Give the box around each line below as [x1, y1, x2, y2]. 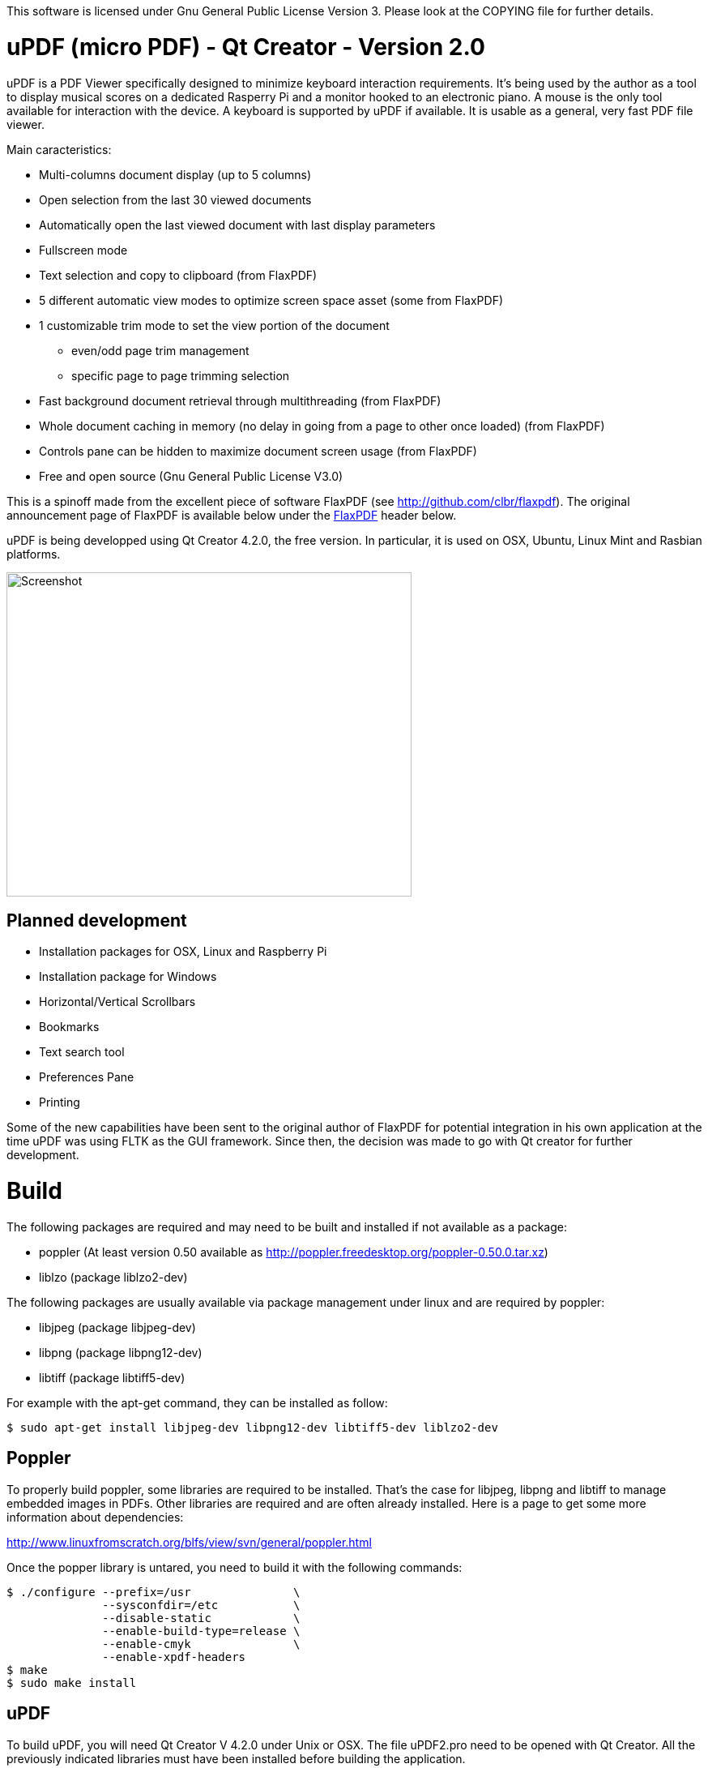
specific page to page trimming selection [71, 368, 290, 383]
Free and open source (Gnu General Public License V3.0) [39, 469, 343, 483]
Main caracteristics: [6, 142, 112, 156]
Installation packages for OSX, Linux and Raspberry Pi [39, 944, 327, 959]
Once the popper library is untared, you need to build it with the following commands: [6, 1560, 463, 1574]
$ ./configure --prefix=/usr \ [6, 1585, 301, 1599]
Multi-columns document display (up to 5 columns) [39, 167, 312, 182]
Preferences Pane [39, 1070, 134, 1085]
